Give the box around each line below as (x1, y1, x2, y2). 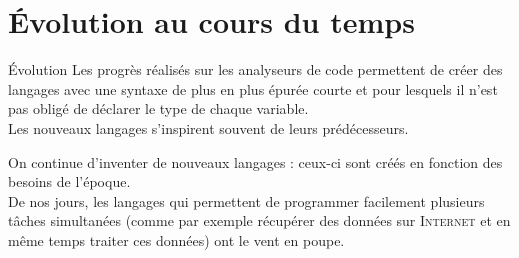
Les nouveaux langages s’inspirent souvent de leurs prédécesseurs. (8, 117, 409, 138)
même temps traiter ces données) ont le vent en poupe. (8, 229, 345, 250)
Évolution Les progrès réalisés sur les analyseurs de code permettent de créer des (8, 59, 503, 80)
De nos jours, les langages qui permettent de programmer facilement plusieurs (8, 190, 485, 211)
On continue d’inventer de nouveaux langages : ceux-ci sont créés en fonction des (8, 151, 503, 172)
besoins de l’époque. (8, 171, 131, 192)
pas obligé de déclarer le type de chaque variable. (8, 98, 309, 119)
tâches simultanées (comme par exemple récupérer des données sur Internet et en (8, 210, 511, 231)
